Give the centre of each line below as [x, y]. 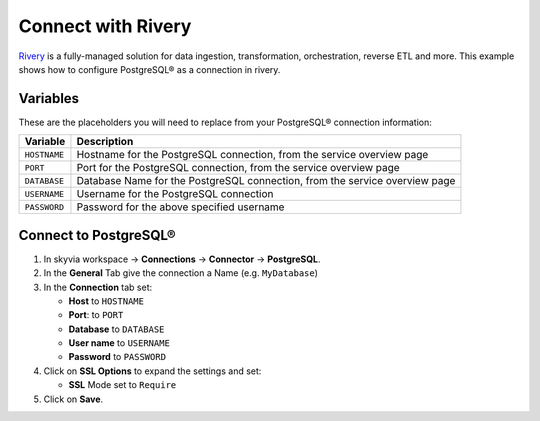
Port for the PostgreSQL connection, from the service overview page [238, 168]
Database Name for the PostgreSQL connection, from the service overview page [266, 181]
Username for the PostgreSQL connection [175, 194]
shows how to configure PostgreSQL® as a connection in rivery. [149, 69]
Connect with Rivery [105, 26]
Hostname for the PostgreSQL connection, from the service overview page [252, 155]
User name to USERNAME [119, 343]
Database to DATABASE [116, 329]
